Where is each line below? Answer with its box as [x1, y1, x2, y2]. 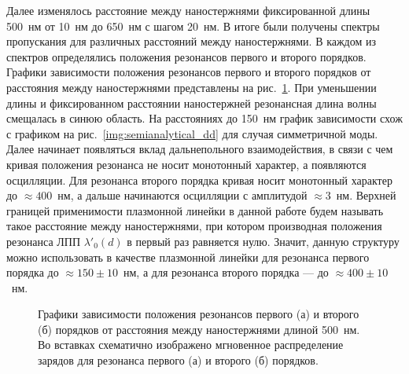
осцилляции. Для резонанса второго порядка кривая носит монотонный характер [6, 171, 392, 188]
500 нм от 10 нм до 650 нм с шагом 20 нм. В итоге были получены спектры [6, 17, 380, 34]
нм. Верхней [336, 187, 396, 203]
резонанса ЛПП [6, 233, 81, 249]
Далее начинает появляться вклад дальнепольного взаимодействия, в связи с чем [6, 141, 393, 157]
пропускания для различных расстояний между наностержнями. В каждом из [6, 33, 377, 49]
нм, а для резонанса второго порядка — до [123, 264, 329, 280]
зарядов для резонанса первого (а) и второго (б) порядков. [38, 352, 319, 368]
